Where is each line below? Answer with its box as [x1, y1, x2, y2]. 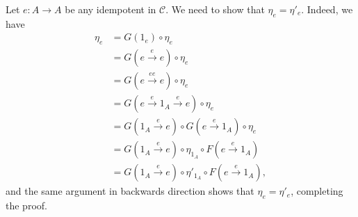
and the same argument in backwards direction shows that [6, 184, 254, 198]
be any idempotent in [65, 2, 156, 16]
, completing [291, 184, 343, 198]
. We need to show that [165, 2, 265, 16]
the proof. [6, 198, 47, 213]
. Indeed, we [301, 2, 353, 16]
